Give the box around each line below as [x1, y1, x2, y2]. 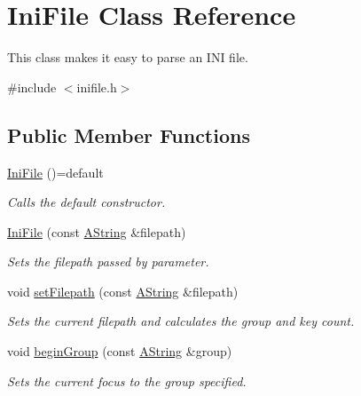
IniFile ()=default [7, 162, 104, 181]
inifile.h [76, 77, 117, 96]
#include [7, 77, 57, 96]
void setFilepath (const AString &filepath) [7, 281, 239, 300]
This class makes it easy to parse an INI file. [7, 48, 248, 67]
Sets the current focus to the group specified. [7, 371, 247, 390]
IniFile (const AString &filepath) [7, 222, 186, 241]
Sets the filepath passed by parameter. [7, 252, 209, 271]
